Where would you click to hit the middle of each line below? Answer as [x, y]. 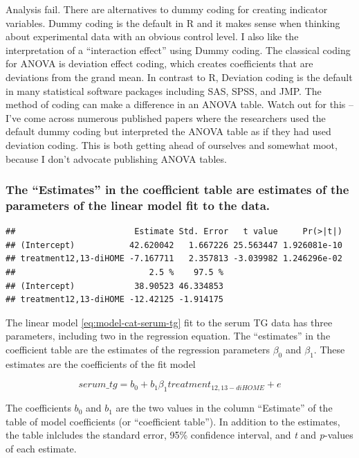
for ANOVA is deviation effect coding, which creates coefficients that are [159, 63]
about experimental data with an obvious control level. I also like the [152, 36]
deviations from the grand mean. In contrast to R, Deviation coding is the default [179, 77]
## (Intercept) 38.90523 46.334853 [114, 286]
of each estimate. [41, 448]
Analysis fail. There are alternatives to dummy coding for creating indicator [167, 9]
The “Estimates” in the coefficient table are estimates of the [177, 190]
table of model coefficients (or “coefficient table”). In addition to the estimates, [173, 421]
